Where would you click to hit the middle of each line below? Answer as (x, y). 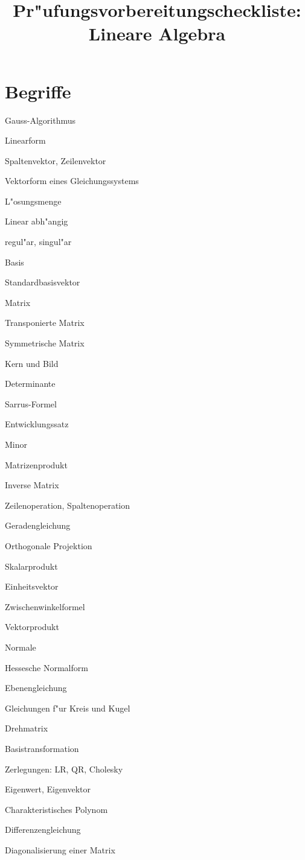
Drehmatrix (27, 728)
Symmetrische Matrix (45, 343)
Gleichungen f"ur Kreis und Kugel (68, 708)
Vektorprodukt (32, 627)
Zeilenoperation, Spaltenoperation (68, 505)
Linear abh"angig (37, 221)
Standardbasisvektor (43, 282)
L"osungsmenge (33, 201)
